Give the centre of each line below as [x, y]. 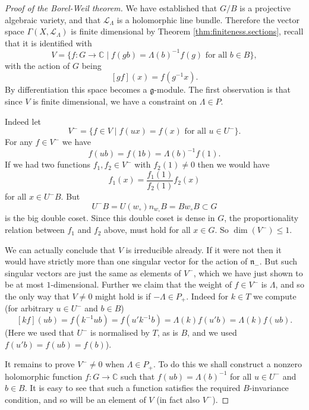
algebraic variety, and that [53, 19]
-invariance [269, 388]
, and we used [212, 332]
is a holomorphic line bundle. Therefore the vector [208, 19]
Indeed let [23, 121]
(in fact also [178, 399]
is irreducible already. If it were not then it [204, 249]
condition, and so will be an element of [75, 399]
